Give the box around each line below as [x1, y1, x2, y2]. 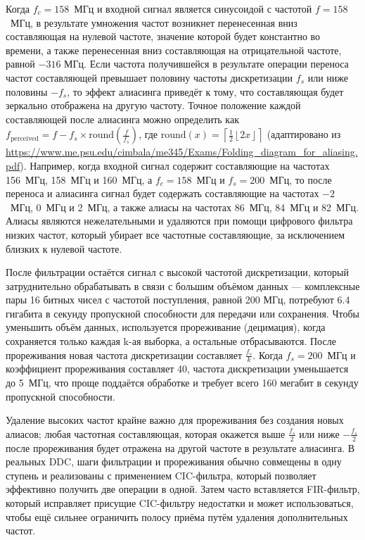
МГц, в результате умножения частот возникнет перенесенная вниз [10, 15, 297, 30]
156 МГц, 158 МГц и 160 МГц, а [6, 172, 153, 187]
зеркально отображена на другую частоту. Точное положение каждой [6, 98, 301, 113]
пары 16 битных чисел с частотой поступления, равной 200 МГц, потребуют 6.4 [6, 292, 350, 307]
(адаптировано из [267, 127, 341, 142]
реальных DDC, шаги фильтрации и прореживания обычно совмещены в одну [6, 454, 342, 469]
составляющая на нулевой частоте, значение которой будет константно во [6, 29, 321, 44]
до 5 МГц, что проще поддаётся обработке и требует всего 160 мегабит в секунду [6, 375, 359, 390]
